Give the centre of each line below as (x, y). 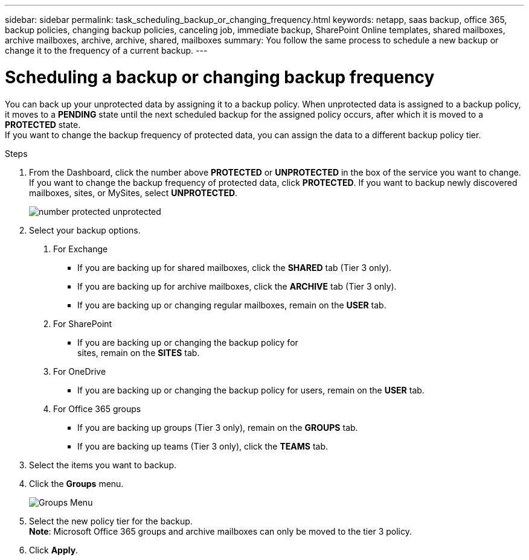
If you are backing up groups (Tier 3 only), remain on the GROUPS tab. (218, 427)
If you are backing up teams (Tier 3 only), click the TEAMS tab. (203, 446)
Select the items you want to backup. (103, 465)
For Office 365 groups (97, 409)
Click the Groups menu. (76, 483)
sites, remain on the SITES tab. (139, 352)
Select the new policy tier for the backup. (111, 521)
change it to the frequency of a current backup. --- (106, 50)
